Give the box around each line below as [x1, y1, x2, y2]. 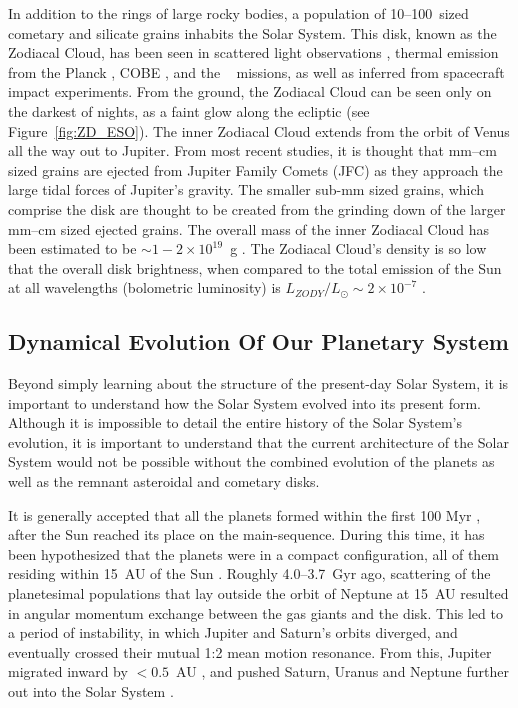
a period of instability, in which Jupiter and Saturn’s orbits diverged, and [8, 622, 458, 643]
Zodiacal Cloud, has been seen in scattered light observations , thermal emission [8, 42, 499, 63]
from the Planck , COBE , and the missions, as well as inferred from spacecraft [8, 61, 505, 82]
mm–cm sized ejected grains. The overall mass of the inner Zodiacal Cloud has [8, 218, 490, 239]
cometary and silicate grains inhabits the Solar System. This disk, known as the [8, 22, 497, 43]
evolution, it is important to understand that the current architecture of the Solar [8, 431, 509, 452]
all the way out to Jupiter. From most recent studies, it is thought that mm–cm [8, 140, 497, 161]
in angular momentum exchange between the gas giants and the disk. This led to [8, 602, 503, 623]
